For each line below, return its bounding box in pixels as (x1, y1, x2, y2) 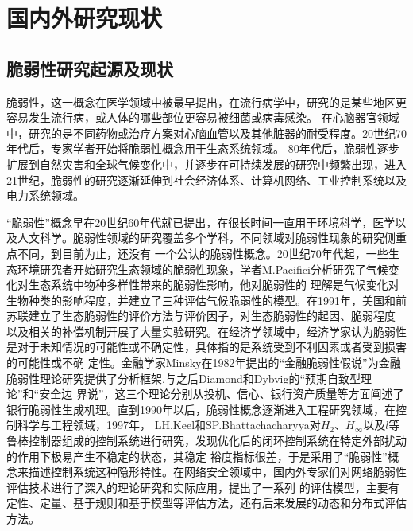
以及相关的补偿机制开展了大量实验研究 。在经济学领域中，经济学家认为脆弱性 (6, 322, 407, 339)
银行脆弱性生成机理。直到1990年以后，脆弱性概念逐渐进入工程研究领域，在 (6, 400, 396, 417)
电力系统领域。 (6, 187, 84, 204)
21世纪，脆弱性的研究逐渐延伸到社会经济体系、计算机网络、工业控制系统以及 (6, 171, 407, 188)
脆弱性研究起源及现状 (6, 56, 173, 80)
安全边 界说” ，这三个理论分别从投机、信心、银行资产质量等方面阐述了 (39, 385, 404, 402)
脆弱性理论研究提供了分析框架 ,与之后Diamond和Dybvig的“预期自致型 (6, 369, 361, 386)
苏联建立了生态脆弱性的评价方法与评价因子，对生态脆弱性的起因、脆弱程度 (6, 307, 396, 324)
